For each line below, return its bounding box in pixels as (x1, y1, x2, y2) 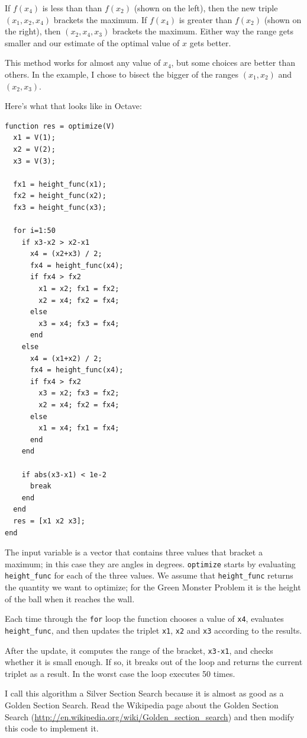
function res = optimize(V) (5, 122, 115, 130)
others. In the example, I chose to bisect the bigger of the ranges (5, 68, 239, 80)
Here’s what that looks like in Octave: (5, 100, 142, 112)
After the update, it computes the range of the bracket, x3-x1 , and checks (5, 644, 273, 656)
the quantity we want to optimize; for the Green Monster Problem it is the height (5, 581, 301, 593)
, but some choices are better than (171, 56, 295, 69)
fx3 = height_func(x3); (13, 203, 106, 212)
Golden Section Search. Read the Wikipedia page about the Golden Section (5, 698, 279, 711)
